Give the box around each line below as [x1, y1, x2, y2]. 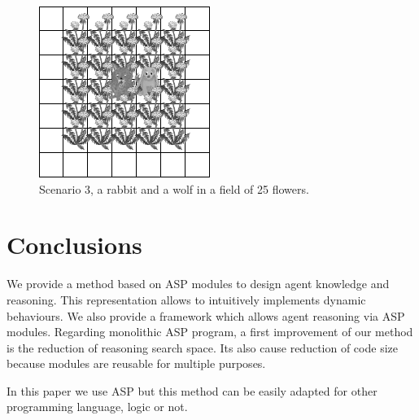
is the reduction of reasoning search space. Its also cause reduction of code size [7, 339, 398, 356]
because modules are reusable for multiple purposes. [7, 355, 266, 372]
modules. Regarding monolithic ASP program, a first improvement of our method [7, 323, 413, 340]
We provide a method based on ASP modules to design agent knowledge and [7, 275, 390, 292]
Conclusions [7, 228, 142, 261]
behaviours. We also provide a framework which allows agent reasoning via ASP [7, 307, 405, 324]
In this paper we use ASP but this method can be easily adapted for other [7, 382, 378, 399]
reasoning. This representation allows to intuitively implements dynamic [7, 291, 366, 308]
